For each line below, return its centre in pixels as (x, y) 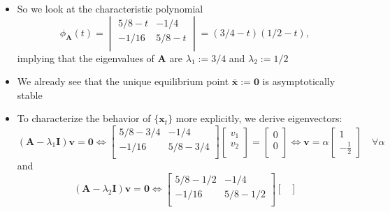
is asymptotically (299, 81)
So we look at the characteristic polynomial (110, 8)
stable (30, 94)
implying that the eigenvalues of (86, 58)
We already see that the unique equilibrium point (123, 81)
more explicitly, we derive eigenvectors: (259, 118)
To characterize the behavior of (84, 118)
